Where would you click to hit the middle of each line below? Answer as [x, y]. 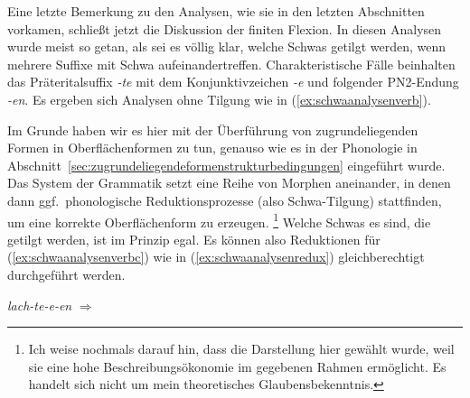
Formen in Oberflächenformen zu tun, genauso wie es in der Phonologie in [212, 148]
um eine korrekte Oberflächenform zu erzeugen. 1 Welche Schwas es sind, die [219, 220]
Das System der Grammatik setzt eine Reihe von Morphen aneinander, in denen [229, 183]
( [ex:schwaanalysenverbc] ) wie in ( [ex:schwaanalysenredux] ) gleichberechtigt [216, 257]
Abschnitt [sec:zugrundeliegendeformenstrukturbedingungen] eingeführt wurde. [226, 165]
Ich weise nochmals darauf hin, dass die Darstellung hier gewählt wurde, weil [241, 349]
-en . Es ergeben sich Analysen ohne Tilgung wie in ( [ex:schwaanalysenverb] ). [219, 99]
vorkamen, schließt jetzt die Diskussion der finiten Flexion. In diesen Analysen [225, 28]
